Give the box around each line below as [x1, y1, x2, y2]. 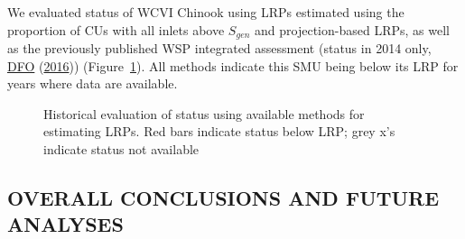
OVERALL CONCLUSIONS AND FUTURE [7, 184, 440, 211]
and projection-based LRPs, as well [255, 20, 450, 39]
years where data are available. [7, 74, 178, 93]
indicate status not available [43, 140, 200, 159]
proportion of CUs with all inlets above [7, 20, 225, 39]
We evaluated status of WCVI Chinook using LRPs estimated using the [7, 3, 405, 21]
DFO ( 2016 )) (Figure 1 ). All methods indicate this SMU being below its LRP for [7, 56, 459, 75]
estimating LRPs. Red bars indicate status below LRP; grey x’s [43, 122, 395, 141]
